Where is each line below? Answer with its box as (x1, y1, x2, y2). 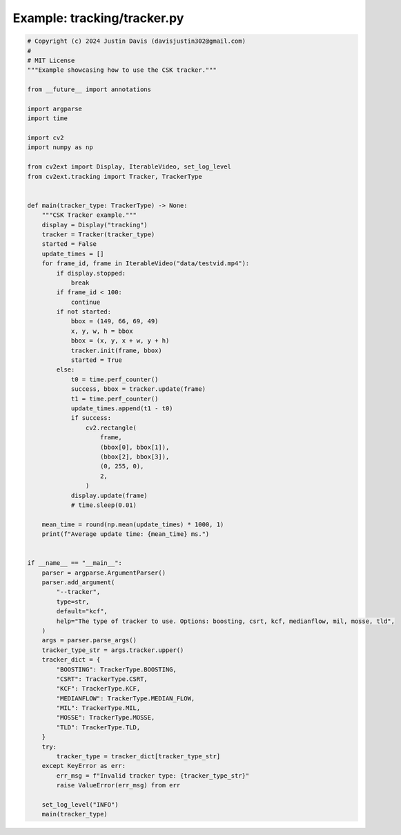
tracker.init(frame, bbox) (70, 346, 162, 354)
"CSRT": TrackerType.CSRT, (56, 675, 148, 683)
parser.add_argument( (41, 579, 115, 586)
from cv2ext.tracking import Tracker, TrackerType (27, 173, 203, 180)
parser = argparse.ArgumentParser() (41, 568, 166, 577)
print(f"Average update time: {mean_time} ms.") (41, 530, 210, 538)
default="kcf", (56, 608, 108, 615)
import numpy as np (27, 144, 93, 151)
